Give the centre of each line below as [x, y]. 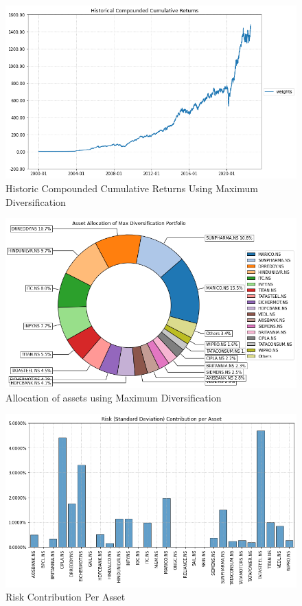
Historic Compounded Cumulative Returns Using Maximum [132, 188]
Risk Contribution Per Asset [66, 597]
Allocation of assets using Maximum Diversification [114, 397]
